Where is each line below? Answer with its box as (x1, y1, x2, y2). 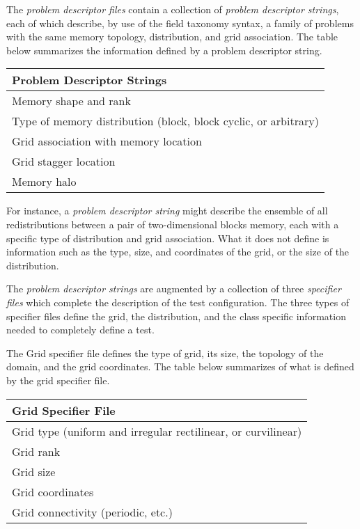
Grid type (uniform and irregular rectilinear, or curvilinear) (12, 423, 302, 439)
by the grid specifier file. (6, 372, 110, 387)
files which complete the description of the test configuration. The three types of (6, 294, 350, 309)
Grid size (12, 463, 56, 480)
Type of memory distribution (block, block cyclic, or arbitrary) (12, 113, 319, 129)
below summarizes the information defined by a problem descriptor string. (6, 42, 322, 57)
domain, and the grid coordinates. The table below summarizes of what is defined (6, 359, 354, 374)
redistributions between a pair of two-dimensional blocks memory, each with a (6, 216, 339, 231)
